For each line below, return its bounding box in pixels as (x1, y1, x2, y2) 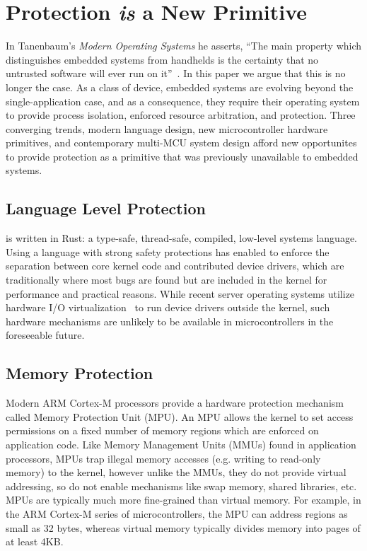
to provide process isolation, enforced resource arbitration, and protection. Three (6, 108, 356, 122)
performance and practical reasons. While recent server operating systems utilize (6, 286, 355, 301)
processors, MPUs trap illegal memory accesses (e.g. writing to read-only (6, 451, 321, 465)
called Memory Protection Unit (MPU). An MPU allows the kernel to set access (6, 409, 354, 424)
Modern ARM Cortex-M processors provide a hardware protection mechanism (6, 395, 344, 410)
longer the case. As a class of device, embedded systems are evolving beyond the (6, 79, 354, 94)
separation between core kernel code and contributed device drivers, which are (6, 258, 344, 273)
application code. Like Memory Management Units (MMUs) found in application (6, 437, 356, 451)
